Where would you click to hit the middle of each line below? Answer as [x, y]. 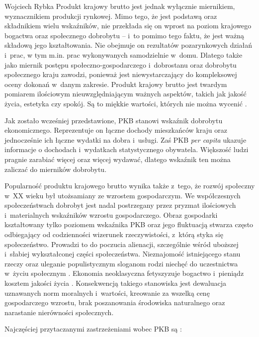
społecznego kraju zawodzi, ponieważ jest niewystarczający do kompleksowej [121, 74]
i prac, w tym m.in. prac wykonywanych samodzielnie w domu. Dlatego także [124, 54]
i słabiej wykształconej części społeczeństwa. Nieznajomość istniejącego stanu [123, 254]
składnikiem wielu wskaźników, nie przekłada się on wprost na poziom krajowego [128, 26]
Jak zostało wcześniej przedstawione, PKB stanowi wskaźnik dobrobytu [114, 120]
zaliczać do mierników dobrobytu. [56, 169]
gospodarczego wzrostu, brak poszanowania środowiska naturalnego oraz [115, 302]
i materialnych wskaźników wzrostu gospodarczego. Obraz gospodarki [111, 214]
